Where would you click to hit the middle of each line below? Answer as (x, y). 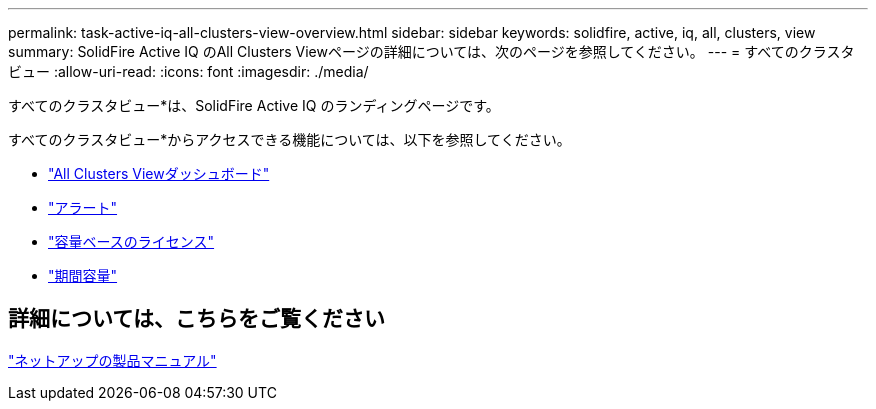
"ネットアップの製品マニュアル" (112, 360)
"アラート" (83, 207)
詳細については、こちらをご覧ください (196, 319)
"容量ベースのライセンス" (131, 241)
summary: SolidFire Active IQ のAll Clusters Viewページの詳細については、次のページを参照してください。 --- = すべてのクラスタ (431, 51)
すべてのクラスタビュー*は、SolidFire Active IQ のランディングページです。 (254, 105)
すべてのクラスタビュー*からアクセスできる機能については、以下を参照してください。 (289, 139)
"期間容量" (83, 275)
